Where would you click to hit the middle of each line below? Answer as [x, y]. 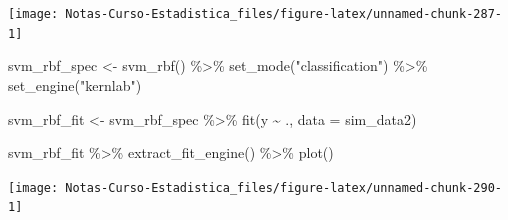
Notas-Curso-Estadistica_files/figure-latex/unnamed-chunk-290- [283, 187]
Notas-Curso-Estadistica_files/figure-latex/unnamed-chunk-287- [283, 14]
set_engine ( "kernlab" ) [75, 84]
